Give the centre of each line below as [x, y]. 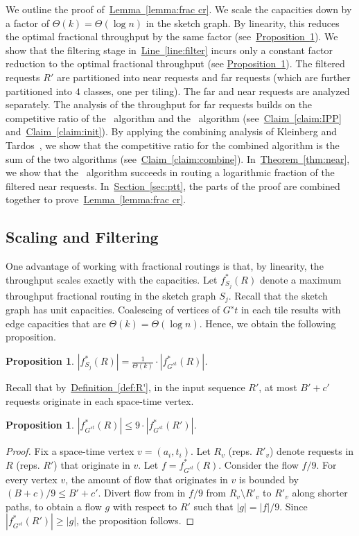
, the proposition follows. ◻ [135, 520]
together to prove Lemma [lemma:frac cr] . [96, 199]
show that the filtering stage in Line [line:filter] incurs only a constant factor [169, 50]
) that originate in [92, 464]
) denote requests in [312, 451]
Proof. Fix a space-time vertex [70, 451]
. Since [294, 506]
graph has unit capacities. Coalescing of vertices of [113, 310]
